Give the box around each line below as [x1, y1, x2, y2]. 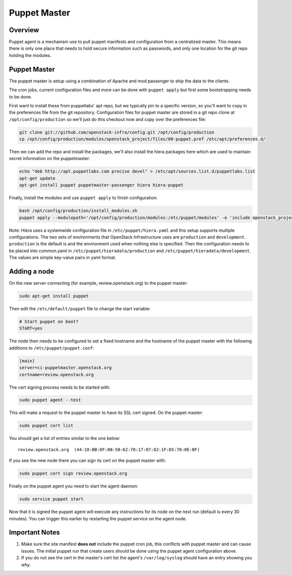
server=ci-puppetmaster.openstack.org [19, 365, 112, 371]
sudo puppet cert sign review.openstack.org [19, 471, 128, 476]
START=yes [19, 326, 43, 331]
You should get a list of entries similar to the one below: [9, 436, 120, 441]
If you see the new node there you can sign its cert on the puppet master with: [9, 457, 166, 463]
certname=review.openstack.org [19, 372, 94, 377]
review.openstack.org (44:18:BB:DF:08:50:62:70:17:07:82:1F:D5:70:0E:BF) [18, 447, 200, 452]
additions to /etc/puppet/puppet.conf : [9, 345, 94, 351]
